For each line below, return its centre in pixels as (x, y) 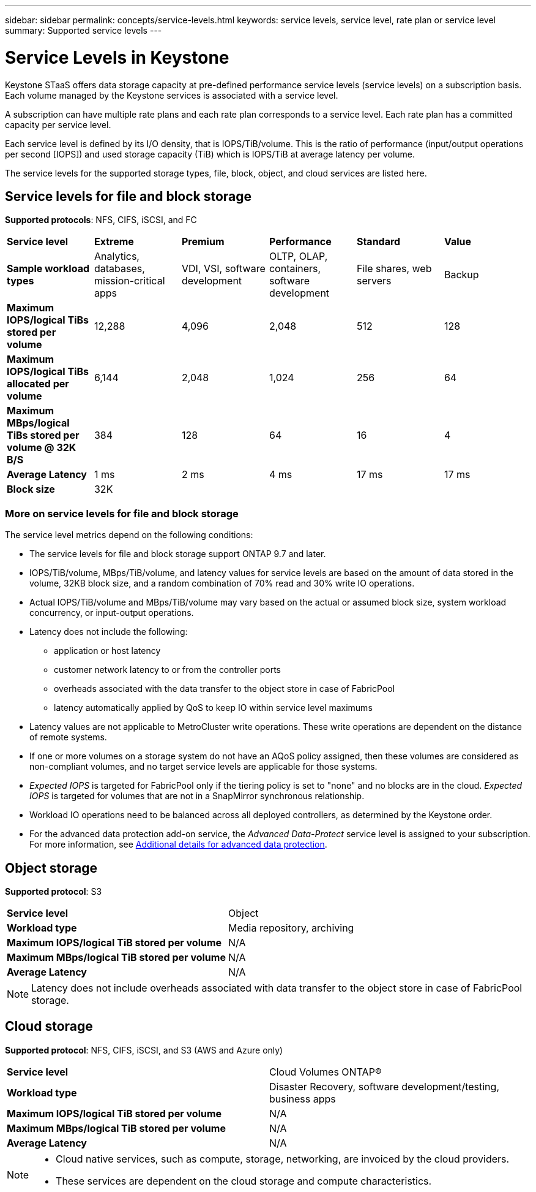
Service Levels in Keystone (117, 57)
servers (374, 281)
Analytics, (117, 256)
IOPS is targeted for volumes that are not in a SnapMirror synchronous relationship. (197, 796)
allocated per (38, 384)
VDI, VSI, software (223, 269)
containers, (295, 269)
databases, (119, 269)
